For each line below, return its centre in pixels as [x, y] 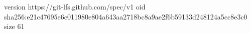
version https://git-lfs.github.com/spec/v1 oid [75, 6]
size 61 [14, 26]
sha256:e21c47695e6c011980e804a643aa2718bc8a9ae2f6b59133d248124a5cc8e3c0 [126, 16]
